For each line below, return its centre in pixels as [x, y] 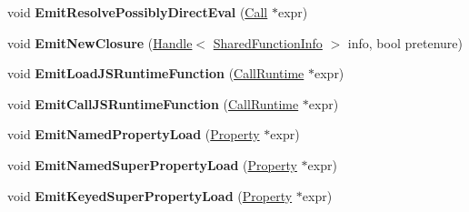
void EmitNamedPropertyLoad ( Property [134, 134]
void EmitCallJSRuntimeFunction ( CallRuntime [153, 103]
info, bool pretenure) [405, 42]
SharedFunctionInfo [268, 42]
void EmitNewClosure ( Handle [100, 42]
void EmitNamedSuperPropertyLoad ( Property [152, 164]
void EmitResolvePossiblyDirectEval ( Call [138, 12]
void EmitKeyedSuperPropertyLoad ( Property [150, 195]
